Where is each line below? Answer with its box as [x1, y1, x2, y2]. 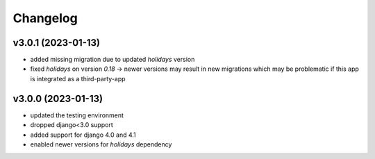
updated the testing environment [30, 111, 124, 119]
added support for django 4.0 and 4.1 [30, 131, 137, 139]
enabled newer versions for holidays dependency [30, 140, 172, 149]
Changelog [12, 10, 78, 26]
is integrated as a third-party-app [30, 74, 126, 83]
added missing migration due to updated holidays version [30, 56, 195, 64]
